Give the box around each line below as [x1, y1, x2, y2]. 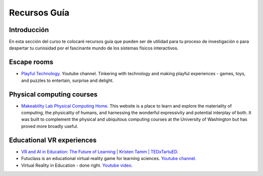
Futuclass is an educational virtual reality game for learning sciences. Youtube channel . [21, 156, 197, 161]
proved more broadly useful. [21, 123, 78, 129]
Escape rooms [9, 58, 54, 66]
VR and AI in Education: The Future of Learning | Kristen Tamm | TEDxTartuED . [21, 148, 179, 155]
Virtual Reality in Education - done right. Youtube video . [21, 162, 133, 168]
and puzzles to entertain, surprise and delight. [21, 78, 114, 83]
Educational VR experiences [9, 136, 97, 144]
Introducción [9, 26, 49, 34]
